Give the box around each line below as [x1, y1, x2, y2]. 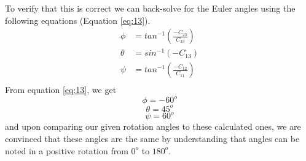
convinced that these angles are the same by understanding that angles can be [5, 132, 300, 145]
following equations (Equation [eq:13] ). [5, 13, 151, 26]
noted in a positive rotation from [5, 144, 128, 157]
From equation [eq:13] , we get [5, 83, 117, 96]
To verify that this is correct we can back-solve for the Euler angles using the [5, 2, 296, 14]
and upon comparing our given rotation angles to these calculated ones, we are [5, 120, 301, 133]
